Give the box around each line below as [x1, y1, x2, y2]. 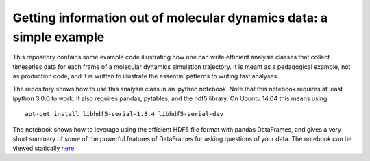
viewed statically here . [12, 144, 77, 153]
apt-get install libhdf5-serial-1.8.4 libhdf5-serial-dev [25, 110, 224, 118]
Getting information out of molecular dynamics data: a [12, 10, 328, 25]
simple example [12, 29, 105, 44]
